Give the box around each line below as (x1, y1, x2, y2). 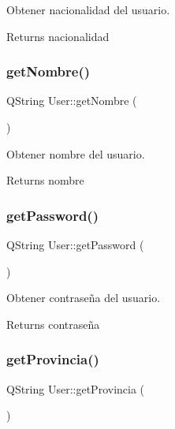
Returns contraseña (6, 315, 100, 332)
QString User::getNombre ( (6, 92, 137, 109)
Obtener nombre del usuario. (6, 145, 145, 162)
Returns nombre (6, 172, 84, 188)
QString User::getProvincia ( (6, 380, 145, 397)
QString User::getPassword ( (6, 237, 144, 252)
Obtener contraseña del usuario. (6, 289, 161, 306)
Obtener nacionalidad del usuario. (6, 2, 170, 17)
